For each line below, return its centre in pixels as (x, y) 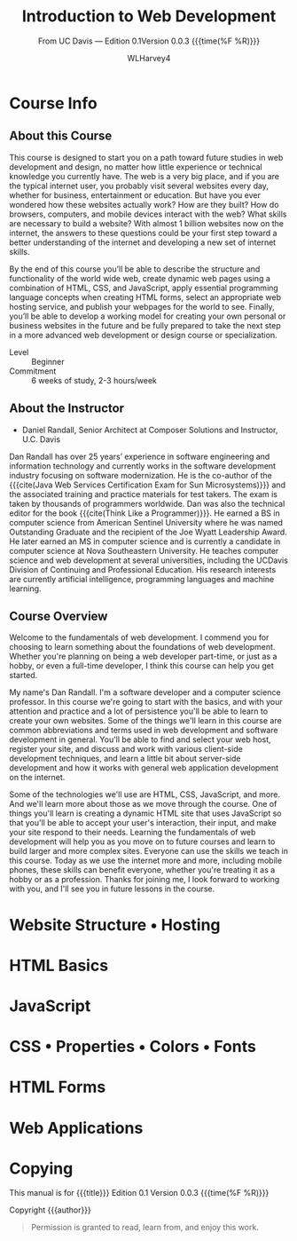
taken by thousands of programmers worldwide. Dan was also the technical (147, 503)
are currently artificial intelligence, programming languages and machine (142, 579)
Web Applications (76, 1128)
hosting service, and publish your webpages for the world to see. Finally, (142, 306)
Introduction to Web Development (149, 16)
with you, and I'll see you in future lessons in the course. (112, 889)
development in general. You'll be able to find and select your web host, (141, 739)
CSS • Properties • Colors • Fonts (133, 1047)
